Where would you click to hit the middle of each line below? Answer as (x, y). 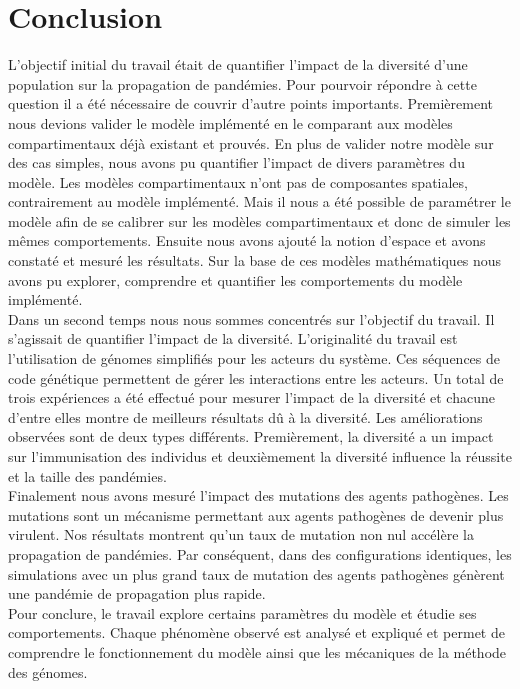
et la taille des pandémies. (87, 475)
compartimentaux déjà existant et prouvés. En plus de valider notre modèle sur (251, 142)
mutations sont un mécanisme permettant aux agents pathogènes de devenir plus (256, 514)
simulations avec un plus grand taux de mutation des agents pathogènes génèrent (256, 573)
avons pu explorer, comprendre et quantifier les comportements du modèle (235, 279)
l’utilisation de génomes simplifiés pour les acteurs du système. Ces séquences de (254, 358)
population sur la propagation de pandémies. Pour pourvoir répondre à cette (242, 83)
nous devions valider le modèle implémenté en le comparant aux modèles (230, 122)
